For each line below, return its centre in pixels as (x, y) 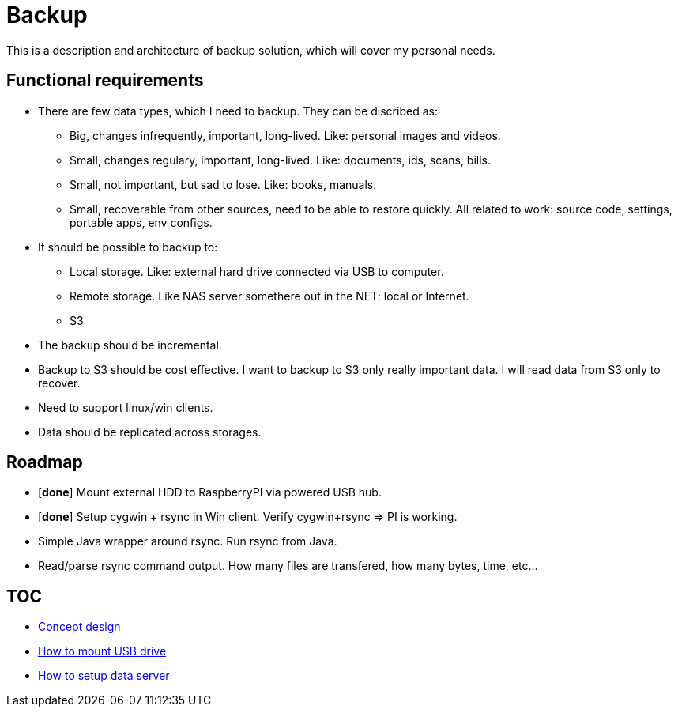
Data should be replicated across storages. (150, 432)
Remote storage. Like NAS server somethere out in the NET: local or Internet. (269, 296)
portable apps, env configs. (141, 222)
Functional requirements (105, 81)
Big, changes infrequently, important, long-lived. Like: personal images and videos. (285, 135)
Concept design (79, 627)
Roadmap (45, 462)
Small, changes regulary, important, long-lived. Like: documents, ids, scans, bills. (281, 160)
